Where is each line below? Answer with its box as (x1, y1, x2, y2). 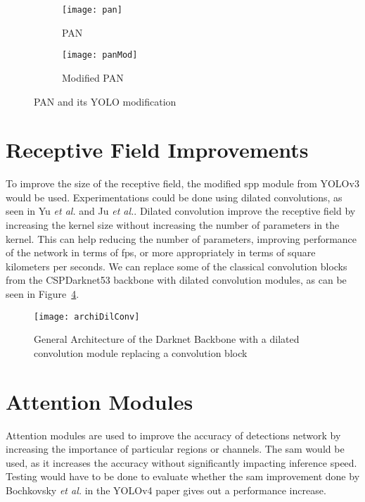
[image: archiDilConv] (34, 311, 140, 322)
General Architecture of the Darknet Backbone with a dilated (34, 332, 300, 346)
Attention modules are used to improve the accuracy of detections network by (6, 427, 341, 442)
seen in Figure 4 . (6, 286, 79, 301)
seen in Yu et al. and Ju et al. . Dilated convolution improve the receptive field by (6, 203, 356, 218)
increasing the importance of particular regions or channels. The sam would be (6, 441, 345, 456)
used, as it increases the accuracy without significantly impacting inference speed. (6, 455, 357, 470)
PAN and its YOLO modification (34, 94, 177, 108)
